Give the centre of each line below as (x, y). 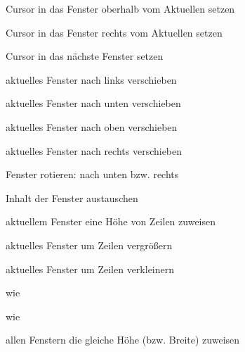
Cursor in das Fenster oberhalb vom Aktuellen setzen (120, 8)
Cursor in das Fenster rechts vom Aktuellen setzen (114, 32)
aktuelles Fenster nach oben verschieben (92, 126)
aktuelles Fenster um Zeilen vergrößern (89, 245)
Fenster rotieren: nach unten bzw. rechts (92, 174)
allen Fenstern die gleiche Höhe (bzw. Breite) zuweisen (123, 340)
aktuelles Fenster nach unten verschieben (93, 103)
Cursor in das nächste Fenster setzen (85, 56)
